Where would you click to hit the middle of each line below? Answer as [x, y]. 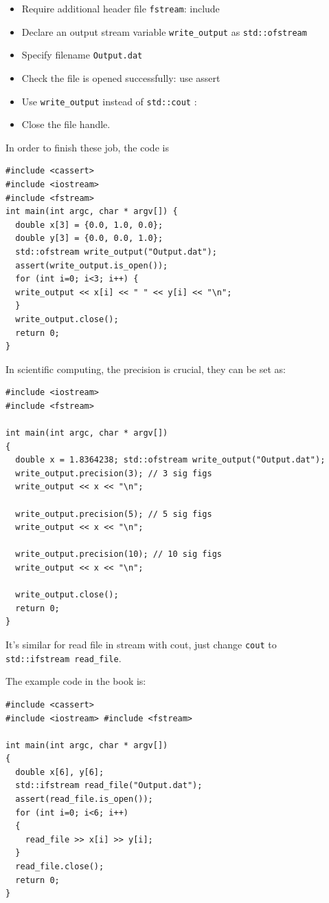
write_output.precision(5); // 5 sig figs [114, 514]
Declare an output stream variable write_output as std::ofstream [164, 31]
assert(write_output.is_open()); [92, 265]
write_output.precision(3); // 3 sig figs [114, 473]
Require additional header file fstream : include [121, 8]
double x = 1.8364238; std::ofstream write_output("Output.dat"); [170, 460]
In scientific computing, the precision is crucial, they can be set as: [146, 369]
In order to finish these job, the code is [87, 147]
